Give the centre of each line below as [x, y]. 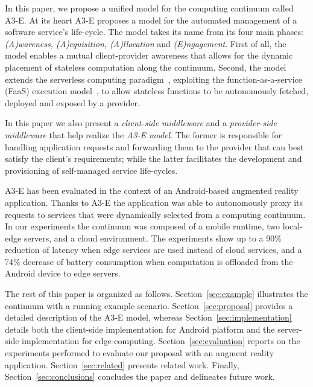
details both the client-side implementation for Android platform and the [140, 329]
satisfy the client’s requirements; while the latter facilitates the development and [153, 158]
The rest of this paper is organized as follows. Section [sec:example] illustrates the [156, 294]
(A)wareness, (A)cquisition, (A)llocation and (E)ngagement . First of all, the [146, 43]
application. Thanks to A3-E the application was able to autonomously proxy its [154, 202]
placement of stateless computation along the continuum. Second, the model [146, 67]
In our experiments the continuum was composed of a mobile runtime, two [143, 226]
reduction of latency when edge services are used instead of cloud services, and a [153, 250]
